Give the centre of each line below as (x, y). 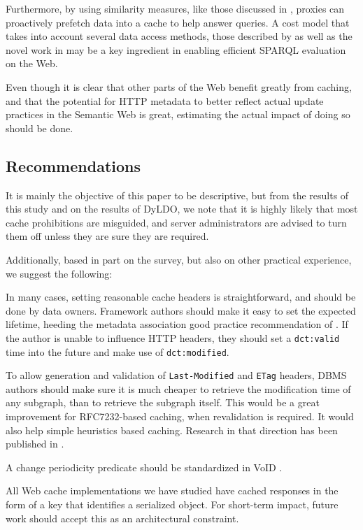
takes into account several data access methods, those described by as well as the (179, 36)
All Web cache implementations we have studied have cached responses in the (172, 490)
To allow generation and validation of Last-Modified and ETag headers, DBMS (176, 375)
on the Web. (32, 63)
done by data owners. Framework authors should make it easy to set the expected (181, 310)
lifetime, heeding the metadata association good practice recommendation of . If (177, 324)
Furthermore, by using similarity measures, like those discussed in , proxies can (175, 8)
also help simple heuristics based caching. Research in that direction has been (172, 430)
